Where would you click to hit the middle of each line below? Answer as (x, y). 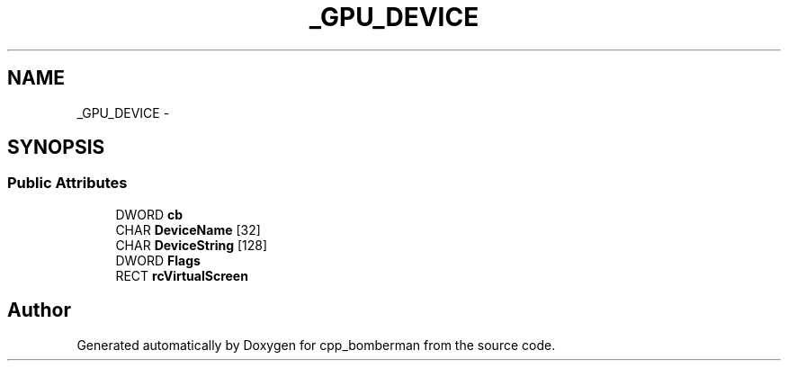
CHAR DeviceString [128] (192, 245)
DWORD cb (149, 214)
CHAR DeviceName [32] (188, 229)
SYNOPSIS (56, 148)
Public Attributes (67, 183)
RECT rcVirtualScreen (182, 275)
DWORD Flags (158, 260)
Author (39, 310)
